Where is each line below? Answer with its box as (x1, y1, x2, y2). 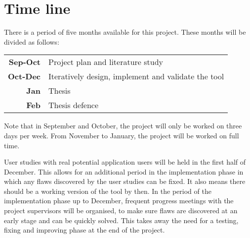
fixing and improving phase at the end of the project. (4, 225, 165, 235)
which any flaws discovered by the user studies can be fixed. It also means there (4, 176, 246, 186)
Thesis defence (48, 99, 99, 111)
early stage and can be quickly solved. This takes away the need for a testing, (4, 215, 239, 225)
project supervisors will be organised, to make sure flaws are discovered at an (4, 205, 238, 216)
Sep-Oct (8, 56, 41, 68)
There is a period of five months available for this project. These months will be (4, 27, 246, 37)
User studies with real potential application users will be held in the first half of (4, 157, 246, 167)
